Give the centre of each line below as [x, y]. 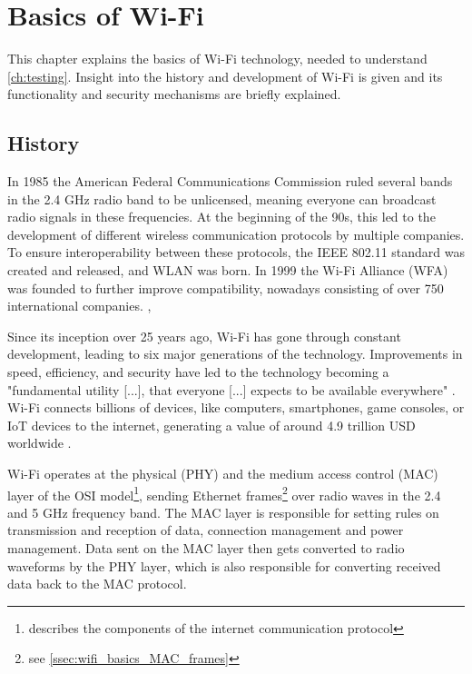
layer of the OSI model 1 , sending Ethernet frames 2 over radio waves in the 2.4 [224, 493]
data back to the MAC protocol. [97, 584]
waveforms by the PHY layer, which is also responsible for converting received [224, 565]
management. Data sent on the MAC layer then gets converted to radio [206, 548]
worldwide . [39, 443]
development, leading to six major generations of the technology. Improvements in [235, 354]
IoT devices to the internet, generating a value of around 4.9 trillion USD [211, 425]
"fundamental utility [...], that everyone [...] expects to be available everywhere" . [231, 389]
